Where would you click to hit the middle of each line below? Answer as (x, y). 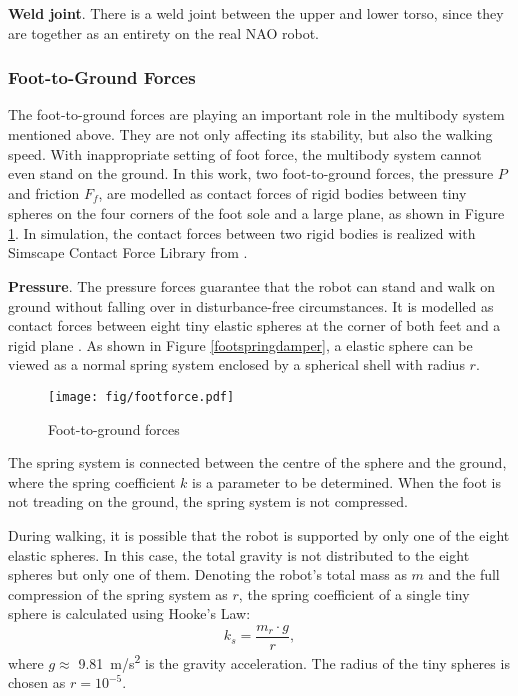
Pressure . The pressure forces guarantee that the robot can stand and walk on (252, 286)
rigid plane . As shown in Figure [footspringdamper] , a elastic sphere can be (240, 344)
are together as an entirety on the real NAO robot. (163, 32)
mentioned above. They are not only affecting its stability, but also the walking (250, 134)
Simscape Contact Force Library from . (128, 252)
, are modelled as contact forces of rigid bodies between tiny (282, 192)
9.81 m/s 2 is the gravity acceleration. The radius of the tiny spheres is (294, 661)
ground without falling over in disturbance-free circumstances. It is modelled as (251, 305)
